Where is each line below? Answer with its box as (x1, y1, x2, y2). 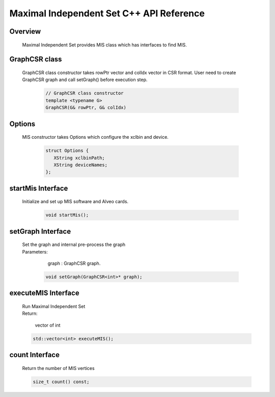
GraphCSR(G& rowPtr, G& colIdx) (45, 105, 127, 111)
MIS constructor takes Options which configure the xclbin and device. (22, 134, 169, 140)
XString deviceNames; (53, 162, 108, 168)
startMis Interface (9, 184, 68, 192)
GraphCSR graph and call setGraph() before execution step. (22, 77, 148, 83)
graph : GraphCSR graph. (47, 260, 101, 266)
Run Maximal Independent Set (22, 304, 86, 310)
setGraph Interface (9, 227, 71, 236)
